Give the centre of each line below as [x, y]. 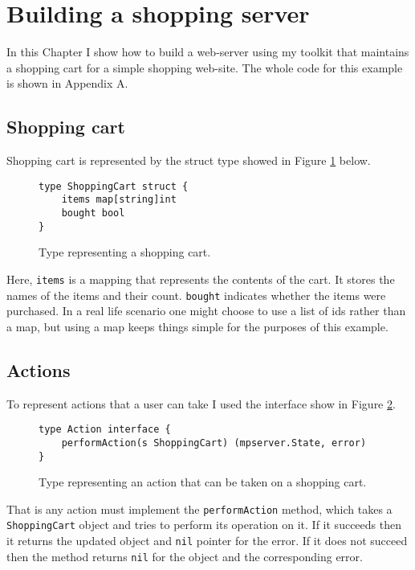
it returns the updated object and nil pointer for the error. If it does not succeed [207, 541]
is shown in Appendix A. [67, 83]
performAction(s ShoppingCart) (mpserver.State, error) [214, 443]
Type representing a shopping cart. [125, 252]
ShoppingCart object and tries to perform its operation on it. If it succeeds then [204, 525]
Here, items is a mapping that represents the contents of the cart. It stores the [201, 279]
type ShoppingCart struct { [114, 186]
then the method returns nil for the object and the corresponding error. [185, 556]
